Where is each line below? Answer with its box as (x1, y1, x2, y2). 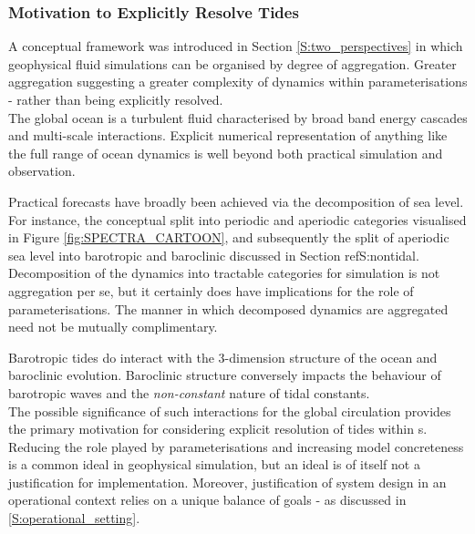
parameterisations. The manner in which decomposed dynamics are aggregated (8, 299, 449, 318)
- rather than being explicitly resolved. (8, 90, 223, 108)
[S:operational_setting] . (8, 508, 140, 528)
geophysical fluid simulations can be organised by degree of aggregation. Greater (8, 54, 457, 73)
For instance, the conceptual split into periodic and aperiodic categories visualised (8, 210, 467, 229)
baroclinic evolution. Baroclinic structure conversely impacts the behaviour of (8, 365, 441, 385)
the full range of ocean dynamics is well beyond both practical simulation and (8, 143, 443, 162)
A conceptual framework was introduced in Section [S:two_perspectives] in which (8, 36, 463, 56)
